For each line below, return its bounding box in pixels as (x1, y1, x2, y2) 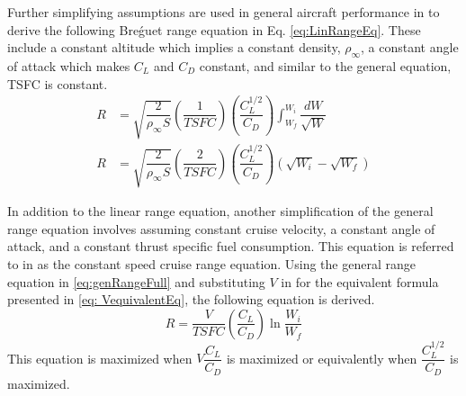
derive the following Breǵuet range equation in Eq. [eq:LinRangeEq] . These (7, 20, 421, 39)
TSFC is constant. (7, 74, 108, 93)
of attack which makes (7, 56, 130, 75)
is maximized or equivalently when (226, 348, 417, 367)
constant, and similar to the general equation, (199, 56, 452, 75)
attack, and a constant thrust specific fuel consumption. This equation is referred (7, 237, 454, 256)
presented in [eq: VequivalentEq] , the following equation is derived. (7, 290, 375, 309)
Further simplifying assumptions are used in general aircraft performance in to (7, 3, 440, 21)
